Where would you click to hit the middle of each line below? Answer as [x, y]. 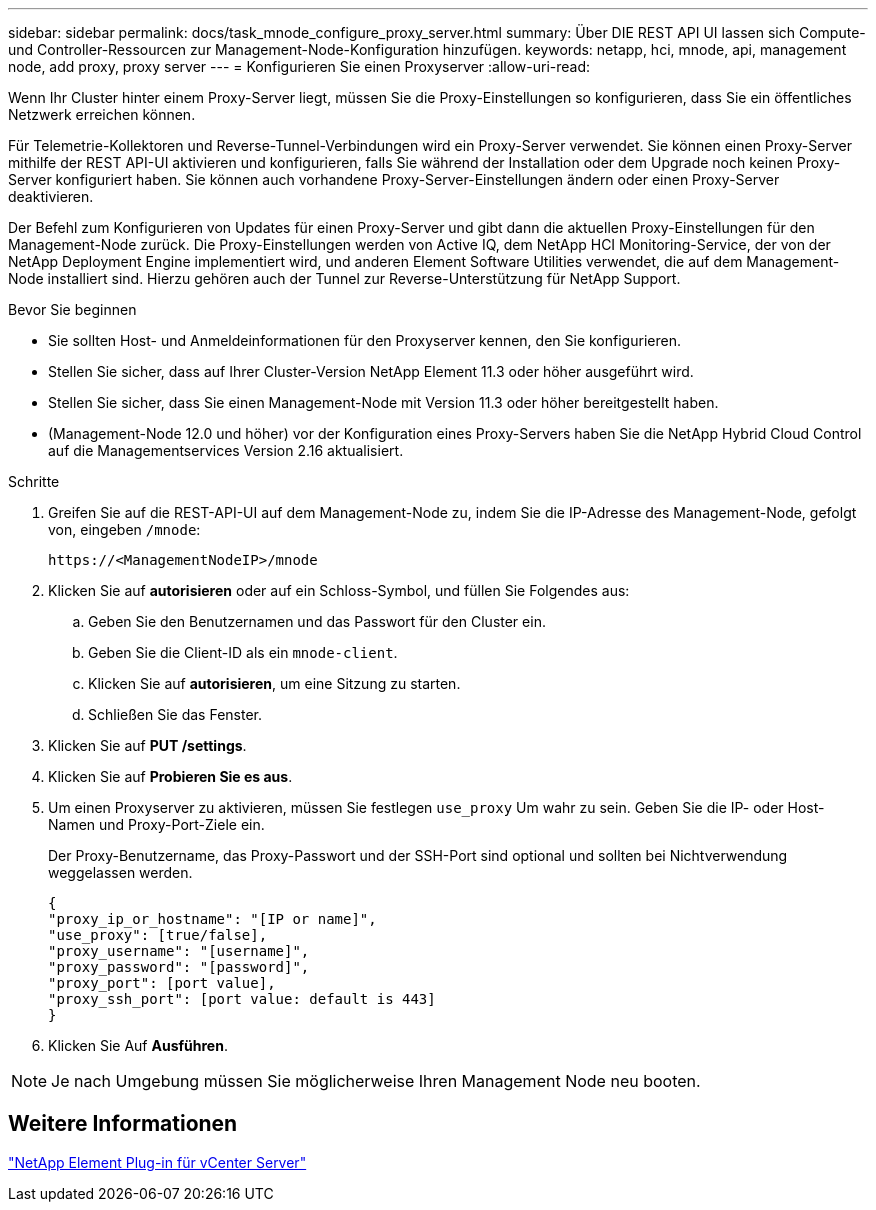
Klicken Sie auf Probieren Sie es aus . [170, 776]
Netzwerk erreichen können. [102, 114]
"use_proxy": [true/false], [158, 935]
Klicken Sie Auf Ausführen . [138, 1045]
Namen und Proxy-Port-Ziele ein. [156, 824]
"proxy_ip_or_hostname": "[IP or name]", [212, 919]
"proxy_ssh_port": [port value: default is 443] [242, 999]
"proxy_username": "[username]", [179, 951]
